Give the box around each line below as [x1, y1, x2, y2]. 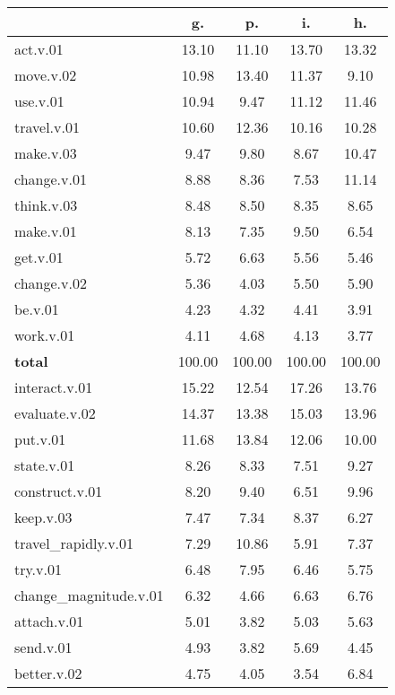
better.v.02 [14, 663, 82, 683]
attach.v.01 [14, 611, 84, 631]
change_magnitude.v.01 [14, 585, 164, 605]
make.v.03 [14, 143, 77, 163]
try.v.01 [14, 559, 62, 579]
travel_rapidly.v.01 [14, 533, 134, 553]
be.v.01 [14, 299, 59, 319]
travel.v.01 [14, 117, 80, 137]
